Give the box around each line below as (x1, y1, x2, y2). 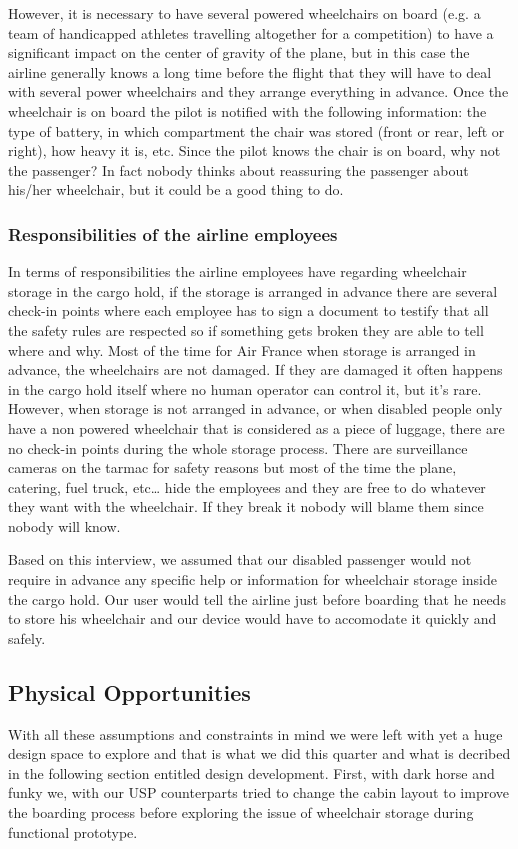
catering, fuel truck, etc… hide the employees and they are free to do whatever (8, 476, 486, 497)
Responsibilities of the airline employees (8, 221, 338, 246)
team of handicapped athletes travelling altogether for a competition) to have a (8, 22, 494, 43)
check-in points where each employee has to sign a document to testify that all (8, 300, 489, 321)
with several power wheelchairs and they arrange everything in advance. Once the (8, 81, 509, 102)
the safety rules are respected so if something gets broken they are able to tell (8, 319, 484, 340)
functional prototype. (8, 821, 138, 842)
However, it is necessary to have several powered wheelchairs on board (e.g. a (8, 3, 481, 23)
